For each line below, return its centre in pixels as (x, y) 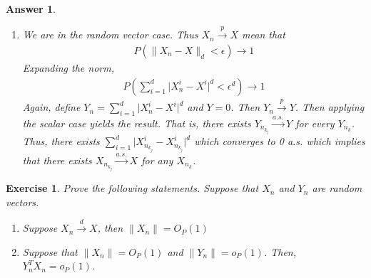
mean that (264, 34)
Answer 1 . (31, 9)
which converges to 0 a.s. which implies (280, 141)
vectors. (22, 202)
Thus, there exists (61, 141)
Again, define (51, 107)
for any (157, 160)
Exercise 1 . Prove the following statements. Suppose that (132, 188)
